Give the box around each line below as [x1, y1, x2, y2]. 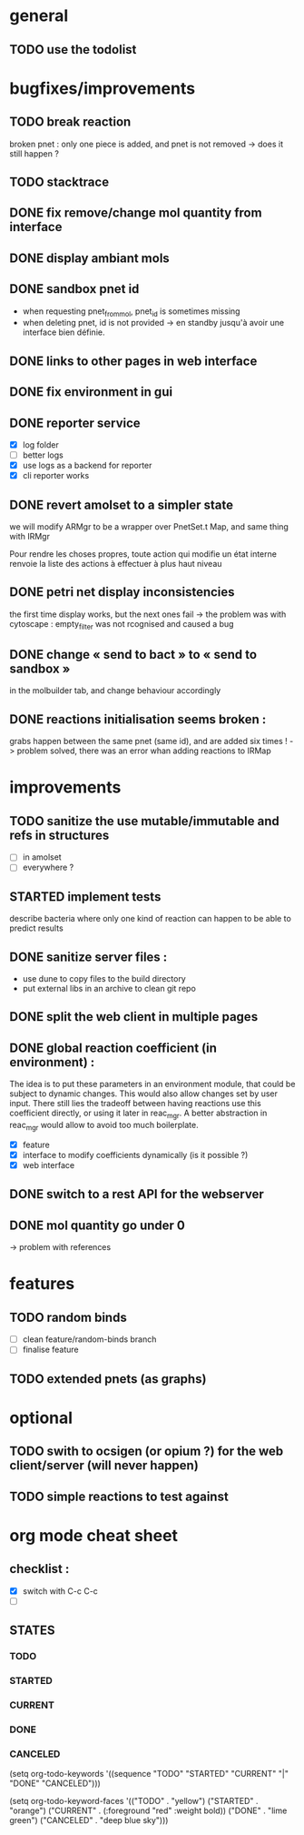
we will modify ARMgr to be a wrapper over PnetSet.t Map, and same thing [9, 521, 289, 532]
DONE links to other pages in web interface [9, 353, 258, 368]
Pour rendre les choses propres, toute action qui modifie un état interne [9, 549, 277, 560]
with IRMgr [9, 531, 50, 542]
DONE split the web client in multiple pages [9, 1009, 259, 1024]
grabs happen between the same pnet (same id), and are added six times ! [9, 736, 288, 747]
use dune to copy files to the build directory [22, 973, 186, 983]
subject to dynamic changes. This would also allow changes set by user [9, 1088, 279, 1099]
